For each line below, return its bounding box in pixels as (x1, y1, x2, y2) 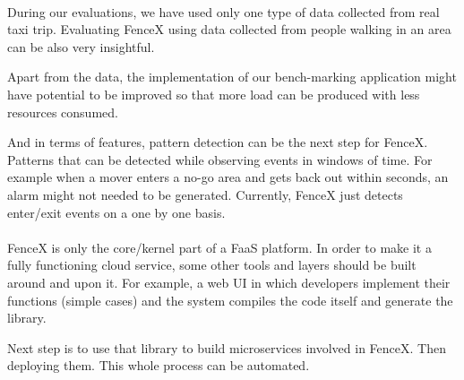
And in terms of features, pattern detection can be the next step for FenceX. (7, 133, 428, 151)
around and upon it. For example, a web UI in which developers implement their (7, 272, 451, 291)
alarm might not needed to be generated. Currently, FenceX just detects (7, 185, 403, 203)
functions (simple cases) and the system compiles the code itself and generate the (7, 290, 453, 309)
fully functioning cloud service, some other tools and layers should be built (7, 255, 417, 274)
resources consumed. (7, 102, 118, 121)
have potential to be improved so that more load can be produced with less (7, 84, 420, 103)
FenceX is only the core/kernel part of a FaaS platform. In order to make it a (7, 237, 432, 256)
